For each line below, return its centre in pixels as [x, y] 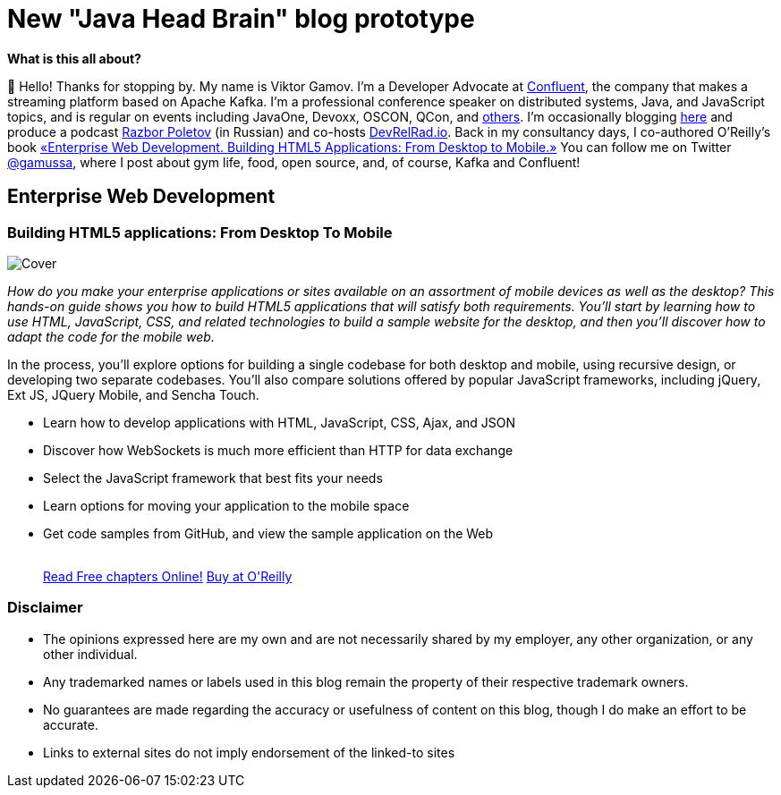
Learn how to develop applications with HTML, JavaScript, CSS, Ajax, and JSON [280, 422]
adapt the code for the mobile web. [111, 336]
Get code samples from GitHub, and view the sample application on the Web [268, 533]
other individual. [90, 654]
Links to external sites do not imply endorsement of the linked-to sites [249, 752]
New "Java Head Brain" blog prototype [241, 19]
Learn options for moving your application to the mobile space [226, 505]
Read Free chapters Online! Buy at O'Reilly [168, 576]
